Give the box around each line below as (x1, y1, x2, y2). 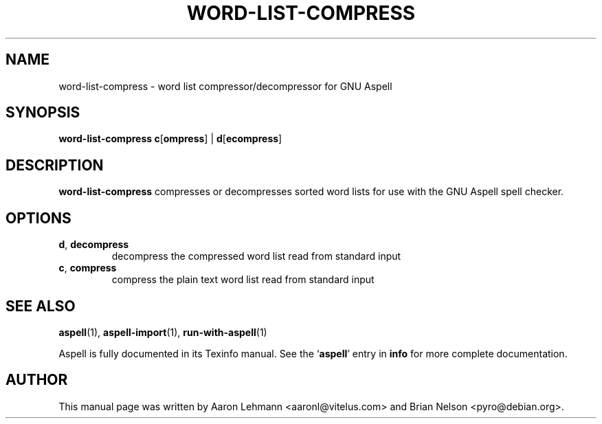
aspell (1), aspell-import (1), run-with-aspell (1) (58, 326, 267, 338)
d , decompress (58, 238, 129, 251)
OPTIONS (5, 209, 71, 227)
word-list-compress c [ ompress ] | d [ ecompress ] (58, 133, 282, 145)
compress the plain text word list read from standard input (111, 274, 375, 286)
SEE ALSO (5, 297, 76, 315)
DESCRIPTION (5, 156, 104, 174)
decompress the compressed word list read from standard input (111, 250, 401, 263)
